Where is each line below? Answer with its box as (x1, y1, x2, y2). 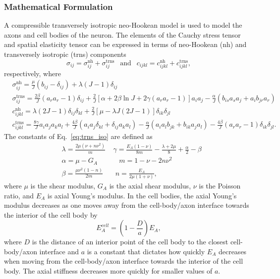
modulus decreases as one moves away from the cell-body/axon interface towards (4, 200, 249, 210)
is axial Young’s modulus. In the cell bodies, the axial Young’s (47, 190, 237, 200)
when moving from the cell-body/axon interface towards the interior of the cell (4, 256, 243, 266)
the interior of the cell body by (4, 209, 98, 220)
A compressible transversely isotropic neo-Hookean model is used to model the (4, 20, 242, 30)
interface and (39, 246, 79, 256)
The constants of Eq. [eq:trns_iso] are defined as (4, 131, 153, 141)
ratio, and (4, 190, 34, 200)
